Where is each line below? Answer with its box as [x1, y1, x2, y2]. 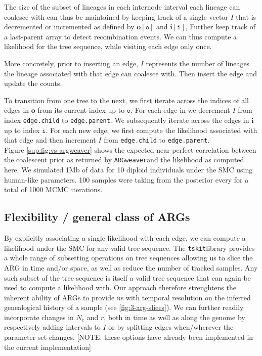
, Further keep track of [185, 21, 256, 32]
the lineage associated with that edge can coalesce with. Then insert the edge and [4, 68, 257, 78]
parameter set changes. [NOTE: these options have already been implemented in [4, 332, 253, 342]
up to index [4, 124, 40, 135]
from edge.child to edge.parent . [104, 135, 210, 145]
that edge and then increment [4, 135, 96, 145]
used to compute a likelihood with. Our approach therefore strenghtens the [4, 282, 236, 293]
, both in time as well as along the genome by [104, 312, 245, 322]
